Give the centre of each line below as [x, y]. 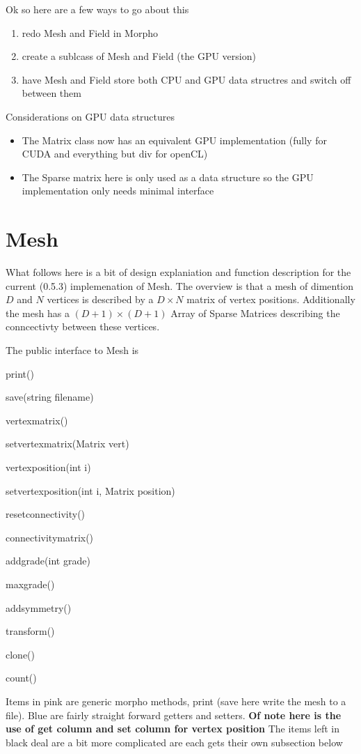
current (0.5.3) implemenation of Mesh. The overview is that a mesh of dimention [180, 285]
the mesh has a [38, 313]
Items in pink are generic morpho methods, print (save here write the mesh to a [176, 701]
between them [51, 93]
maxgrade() [30, 584]
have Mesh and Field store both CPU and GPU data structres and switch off [186, 79]
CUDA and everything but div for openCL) [115, 154]
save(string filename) [50, 397]
